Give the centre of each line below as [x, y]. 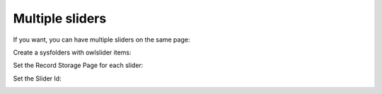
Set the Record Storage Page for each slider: [78, 65]
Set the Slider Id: [37, 78]
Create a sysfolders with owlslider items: [72, 52]
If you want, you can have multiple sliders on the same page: [102, 40]
